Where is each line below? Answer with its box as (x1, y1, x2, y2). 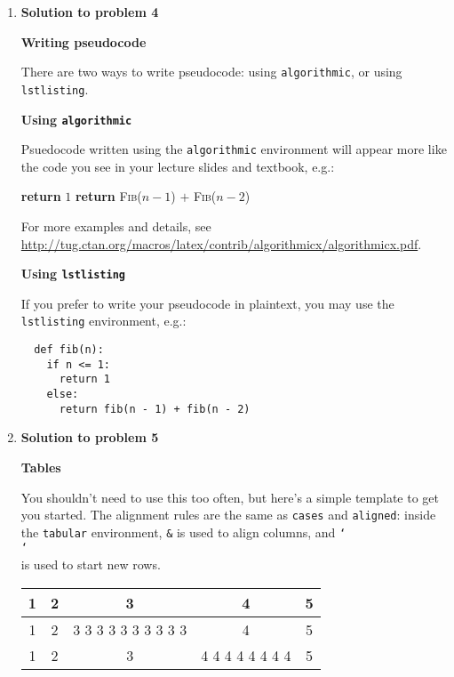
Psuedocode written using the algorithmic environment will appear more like (20, 140, 447, 158)
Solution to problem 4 (20, 3, 159, 20)
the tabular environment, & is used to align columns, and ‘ (20, 522, 346, 541)
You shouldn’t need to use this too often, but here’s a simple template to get (20, 488, 439, 506)
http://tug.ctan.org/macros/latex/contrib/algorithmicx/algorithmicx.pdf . (20, 234, 422, 253)
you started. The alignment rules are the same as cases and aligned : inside (20, 505, 436, 524)
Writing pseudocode (20, 32, 147, 51)
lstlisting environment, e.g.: (20, 311, 187, 330)
